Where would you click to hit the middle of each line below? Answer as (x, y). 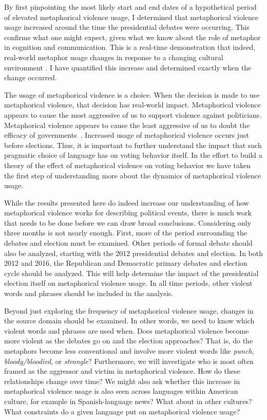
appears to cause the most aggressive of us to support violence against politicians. (133, 114)
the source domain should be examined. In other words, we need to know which (129, 321)
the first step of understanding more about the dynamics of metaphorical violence (133, 175)
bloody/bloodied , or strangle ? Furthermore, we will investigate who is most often (129, 361)
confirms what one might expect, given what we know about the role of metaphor (132, 37)
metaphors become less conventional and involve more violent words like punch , (129, 351)
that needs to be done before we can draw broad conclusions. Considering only (128, 222)
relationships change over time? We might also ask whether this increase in (122, 381)
